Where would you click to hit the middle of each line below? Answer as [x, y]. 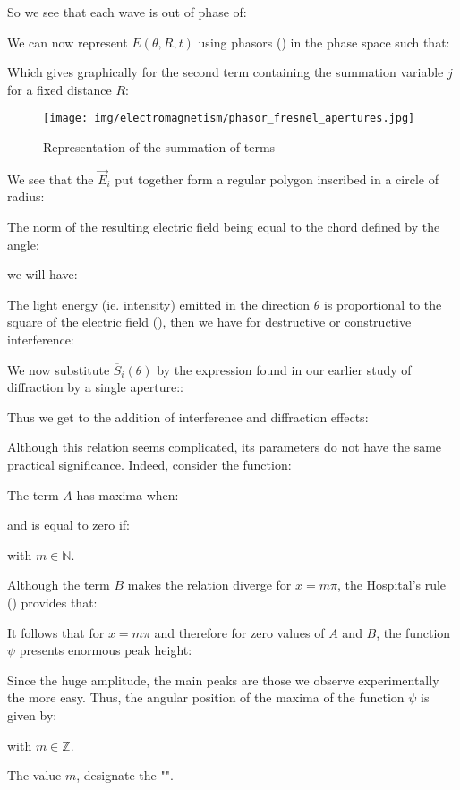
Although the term [59, 585]
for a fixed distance [60, 89]
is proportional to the [383, 304]
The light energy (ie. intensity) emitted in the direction [159, 304]
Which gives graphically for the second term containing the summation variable [226, 72]
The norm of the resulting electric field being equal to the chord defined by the [224, 227]
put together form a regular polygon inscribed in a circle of [277, 178]
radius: [26, 196]
